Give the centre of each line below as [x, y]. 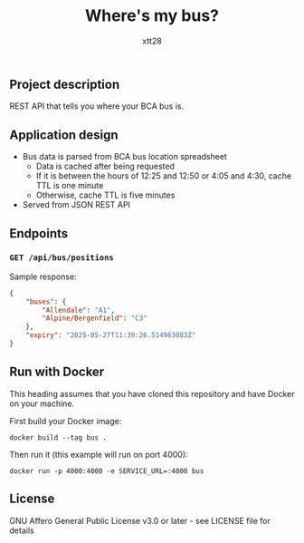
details [22, 530]
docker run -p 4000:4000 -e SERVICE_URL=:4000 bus [107, 471]
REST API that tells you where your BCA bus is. [96, 106]
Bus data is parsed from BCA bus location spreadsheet [125, 157]
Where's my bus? [152, 16]
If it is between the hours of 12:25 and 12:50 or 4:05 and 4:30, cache [164, 176]
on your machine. [42, 403]
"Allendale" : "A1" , [79, 310]
